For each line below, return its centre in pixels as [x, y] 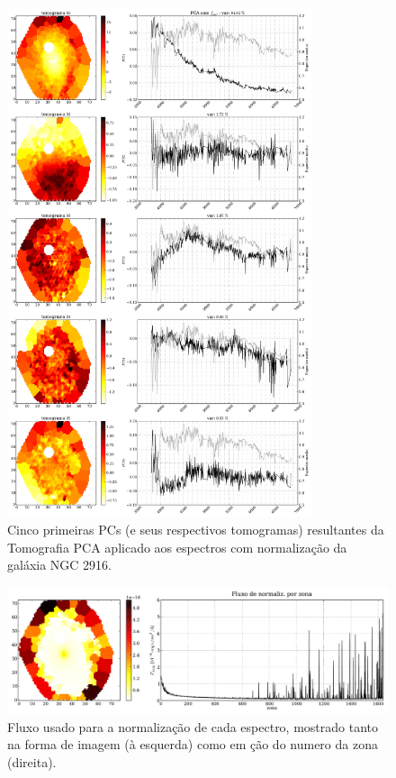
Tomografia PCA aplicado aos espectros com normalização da [177, 547]
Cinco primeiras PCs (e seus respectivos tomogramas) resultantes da [196, 530]
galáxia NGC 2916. [59, 565]
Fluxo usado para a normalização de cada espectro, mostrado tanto [193, 726]
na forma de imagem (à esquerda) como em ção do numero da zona [193, 744]
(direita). [32, 762]
